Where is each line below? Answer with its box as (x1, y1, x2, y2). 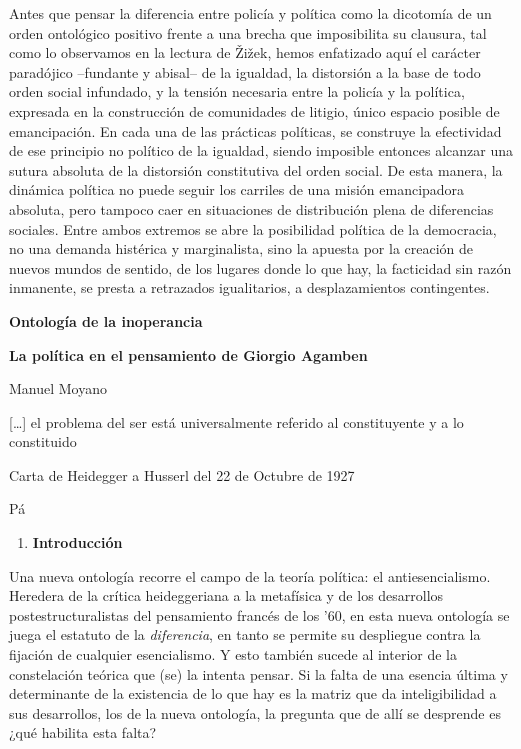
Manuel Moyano (9, 378, 108, 399)
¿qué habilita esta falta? (9, 722, 157, 743)
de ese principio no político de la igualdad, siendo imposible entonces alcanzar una (9, 140, 514, 161)
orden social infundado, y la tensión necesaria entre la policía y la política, (9, 81, 465, 102)
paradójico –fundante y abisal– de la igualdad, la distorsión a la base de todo (9, 61, 481, 82)
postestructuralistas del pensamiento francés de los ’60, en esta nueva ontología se (9, 604, 510, 625)
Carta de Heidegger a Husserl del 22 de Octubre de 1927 (9, 464, 355, 485)
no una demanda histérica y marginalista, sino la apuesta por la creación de (9, 238, 474, 259)
